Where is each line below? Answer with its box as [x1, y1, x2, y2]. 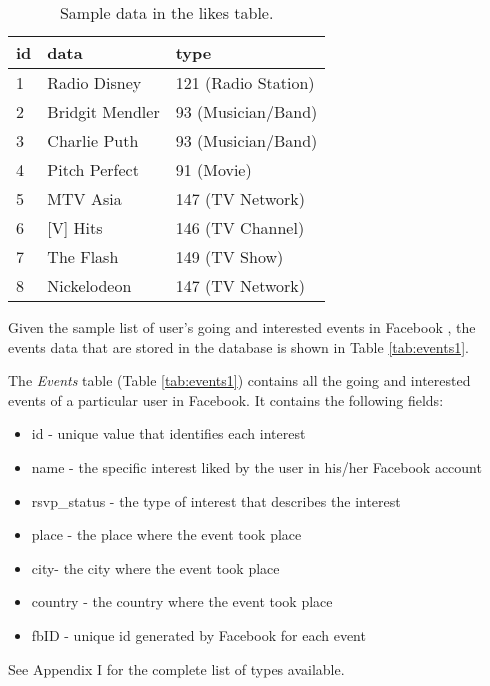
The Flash [47, 245, 119, 268]
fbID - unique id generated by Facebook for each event [31, 624, 366, 645]
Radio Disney [47, 71, 142, 94]
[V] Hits [47, 216, 103, 239]
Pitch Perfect [47, 158, 139, 181]
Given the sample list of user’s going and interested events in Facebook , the [8, 317, 476, 337]
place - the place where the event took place [31, 524, 302, 545]
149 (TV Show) [175, 245, 284, 268]
